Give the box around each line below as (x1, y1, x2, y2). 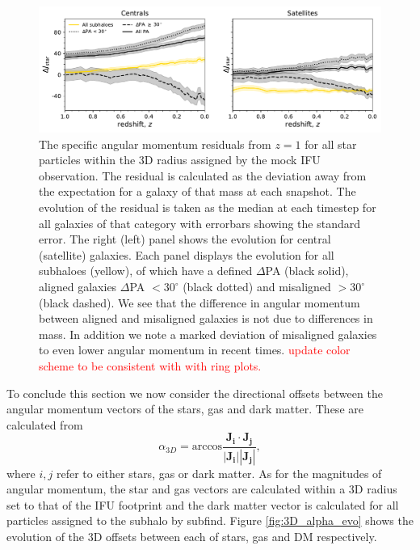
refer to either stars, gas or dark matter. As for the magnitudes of (57, 464, 382, 481)
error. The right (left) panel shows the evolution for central (39, 231, 331, 247)
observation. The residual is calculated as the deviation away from (39, 167, 367, 184)
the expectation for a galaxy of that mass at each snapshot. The (39, 183, 356, 200)
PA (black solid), (265, 262, 349, 279)
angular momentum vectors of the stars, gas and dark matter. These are (6, 400, 363, 417)
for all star (304, 135, 357, 152)
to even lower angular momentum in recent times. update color (39, 341, 351, 358)
